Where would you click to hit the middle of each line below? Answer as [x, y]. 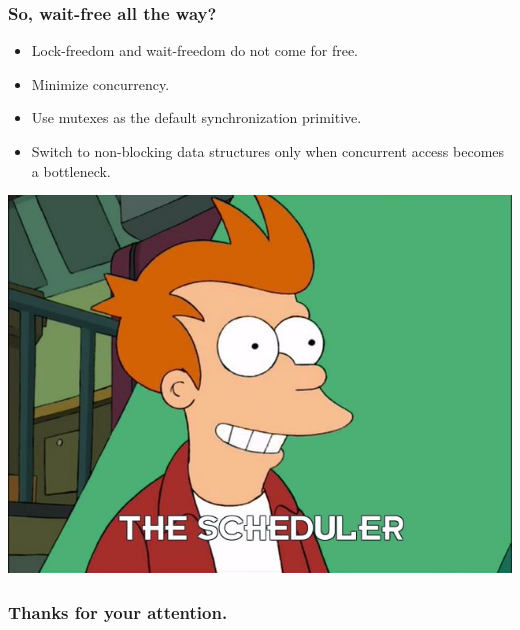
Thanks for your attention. [118, 611]
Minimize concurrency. [100, 83]
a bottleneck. [71, 170]
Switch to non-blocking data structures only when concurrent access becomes [268, 151]
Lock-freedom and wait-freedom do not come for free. [195, 50]
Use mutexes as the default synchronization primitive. [196, 117]
